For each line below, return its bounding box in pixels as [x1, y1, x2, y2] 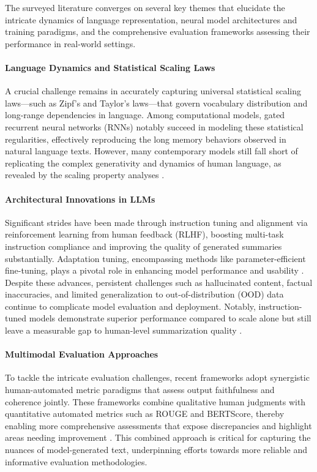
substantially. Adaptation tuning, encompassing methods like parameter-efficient [5, 252, 306, 264]
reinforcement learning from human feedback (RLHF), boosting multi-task [5, 228, 284, 241]
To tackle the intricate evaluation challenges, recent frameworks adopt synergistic [5, 371, 310, 384]
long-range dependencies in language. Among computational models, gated [5, 108, 285, 121]
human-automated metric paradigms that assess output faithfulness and [5, 383, 275, 396]
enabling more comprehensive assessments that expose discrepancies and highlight [5, 419, 312, 432]
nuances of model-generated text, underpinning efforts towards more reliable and [5, 443, 307, 456]
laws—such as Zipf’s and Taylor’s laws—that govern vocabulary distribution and [5, 96, 308, 109]
